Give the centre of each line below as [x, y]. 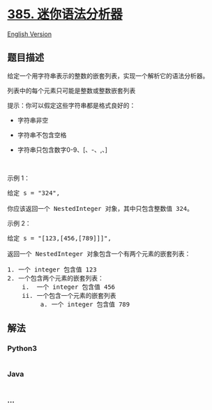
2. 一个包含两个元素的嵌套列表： [56, 278]
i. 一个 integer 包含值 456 [69, 287]
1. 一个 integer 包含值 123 [52, 269]
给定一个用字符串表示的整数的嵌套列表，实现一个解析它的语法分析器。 [108, 76]
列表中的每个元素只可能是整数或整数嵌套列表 [71, 90]
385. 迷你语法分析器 [65, 14]
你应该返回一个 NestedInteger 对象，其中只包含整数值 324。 [100, 208]
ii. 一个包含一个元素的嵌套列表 [69, 295]
